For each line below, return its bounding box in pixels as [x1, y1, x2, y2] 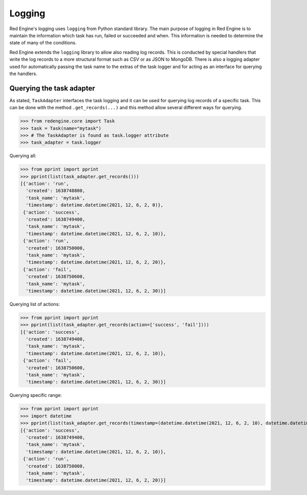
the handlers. [9, 70, 38, 77]
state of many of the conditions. [9, 40, 77, 46]
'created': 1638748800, [26, 188, 85, 194]
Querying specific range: [9, 392, 62, 398]
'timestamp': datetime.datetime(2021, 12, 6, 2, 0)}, [26, 202, 164, 208]
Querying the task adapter [9, 84, 96, 92]
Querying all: [9, 153, 37, 159]
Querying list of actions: [9, 301, 60, 307]
